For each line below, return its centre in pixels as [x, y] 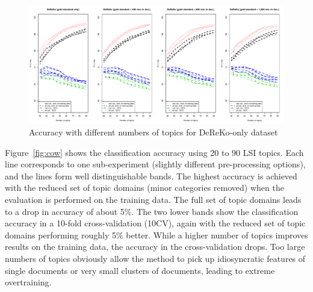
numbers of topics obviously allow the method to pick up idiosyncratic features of [155, 259]
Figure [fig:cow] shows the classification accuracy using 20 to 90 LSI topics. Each [154, 152]
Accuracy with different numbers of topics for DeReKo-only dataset [153, 132]
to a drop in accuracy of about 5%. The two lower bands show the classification [152, 211]
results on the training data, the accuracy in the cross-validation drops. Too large [155, 247]
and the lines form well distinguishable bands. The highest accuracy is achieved [151, 176]
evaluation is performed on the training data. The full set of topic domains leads [153, 200]
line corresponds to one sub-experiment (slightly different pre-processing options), [155, 164]
